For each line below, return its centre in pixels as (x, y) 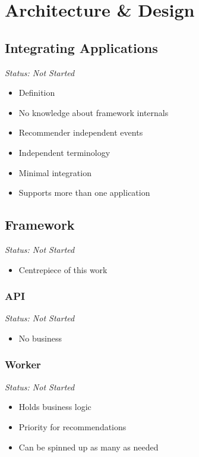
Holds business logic (55, 407)
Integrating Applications (81, 47)
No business (40, 338)
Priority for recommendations (72, 426)
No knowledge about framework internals (94, 112)
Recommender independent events (81, 132)
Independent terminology (64, 152)
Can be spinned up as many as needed (89, 447)
